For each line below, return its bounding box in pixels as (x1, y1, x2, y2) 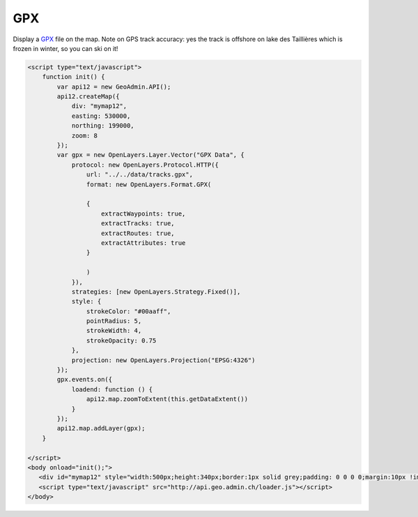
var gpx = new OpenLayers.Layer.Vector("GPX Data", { (56, 151, 245, 159)
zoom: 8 (71, 131, 98, 140)
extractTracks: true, (101, 220, 175, 227)
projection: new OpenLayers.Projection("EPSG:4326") (71, 356, 256, 364)
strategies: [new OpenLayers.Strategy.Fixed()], (71, 287, 241, 296)
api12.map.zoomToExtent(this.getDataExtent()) (86, 395, 249, 403)
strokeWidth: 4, (86, 327, 142, 335)
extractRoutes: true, (101, 229, 175, 237)
